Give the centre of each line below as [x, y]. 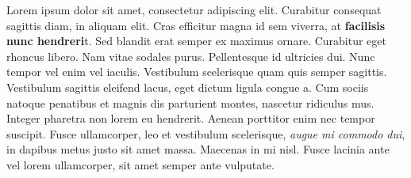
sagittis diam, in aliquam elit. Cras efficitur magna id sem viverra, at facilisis [196, 25]
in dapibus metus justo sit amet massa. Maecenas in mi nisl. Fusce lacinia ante [198, 149]
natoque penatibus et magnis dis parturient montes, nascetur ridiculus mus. [190, 102]
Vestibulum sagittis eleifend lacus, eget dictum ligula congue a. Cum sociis [188, 87]
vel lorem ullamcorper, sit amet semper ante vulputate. [140, 164]
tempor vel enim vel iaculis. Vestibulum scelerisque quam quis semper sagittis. [197, 72]
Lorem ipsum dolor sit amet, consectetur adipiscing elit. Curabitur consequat [194, 9]
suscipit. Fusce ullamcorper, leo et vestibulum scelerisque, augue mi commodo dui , [206, 133]
